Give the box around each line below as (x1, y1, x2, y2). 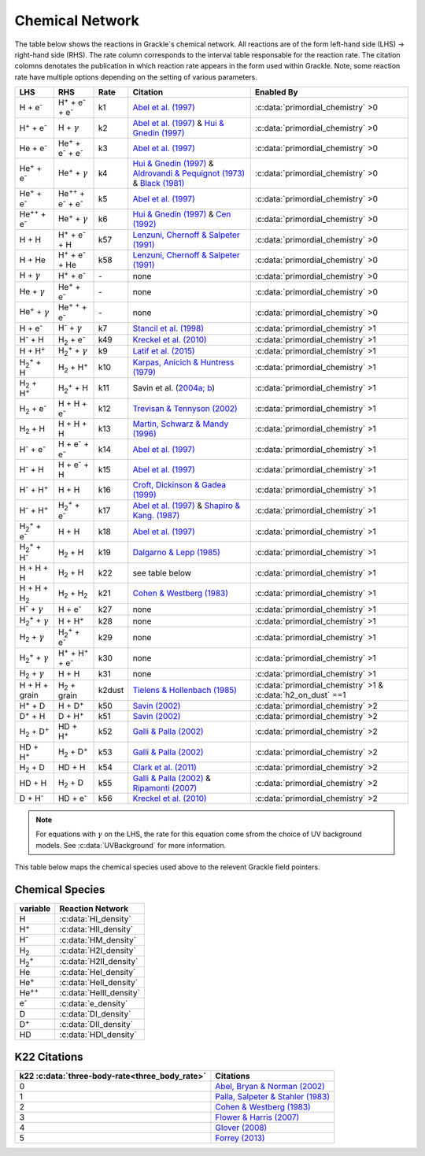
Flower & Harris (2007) (215, 1111, 300, 1122)
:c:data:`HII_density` (59, 924, 134, 935)
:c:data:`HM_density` (59, 934, 137, 945)
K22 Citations (14, 1050, 83, 1063)
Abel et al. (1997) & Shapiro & (132, 500, 241, 511)
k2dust (98, 685, 124, 696)
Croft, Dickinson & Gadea (132, 480, 227, 491)
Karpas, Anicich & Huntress (132, 357, 235, 368)
